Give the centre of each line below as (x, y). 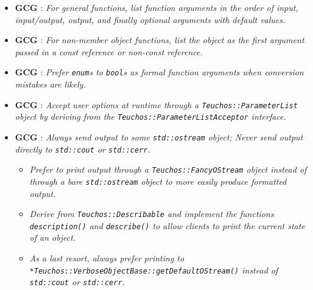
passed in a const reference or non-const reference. (109, 51)
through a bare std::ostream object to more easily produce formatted (158, 181)
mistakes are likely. (50, 84)
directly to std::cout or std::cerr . (83, 149)
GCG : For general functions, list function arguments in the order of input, (156, 7)
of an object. (53, 237)
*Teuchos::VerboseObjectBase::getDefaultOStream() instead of (154, 270)
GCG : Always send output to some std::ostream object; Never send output (159, 136)
